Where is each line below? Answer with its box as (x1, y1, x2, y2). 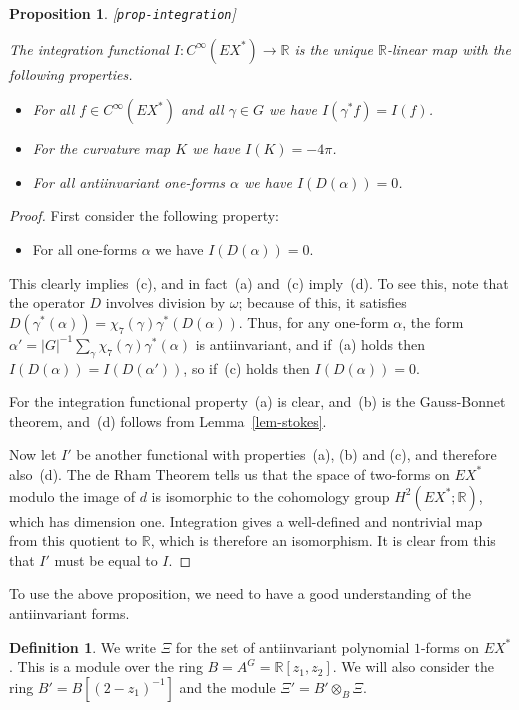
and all (181, 99, 224, 120)
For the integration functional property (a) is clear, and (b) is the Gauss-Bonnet (9, 391, 506, 412)
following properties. (9, 63, 133, 84)
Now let (9, 444, 57, 465)
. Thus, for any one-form (238, 311, 389, 332)
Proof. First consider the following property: (9, 205, 279, 226)
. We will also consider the (332, 656, 494, 677)
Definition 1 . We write (9, 636, 157, 657)
